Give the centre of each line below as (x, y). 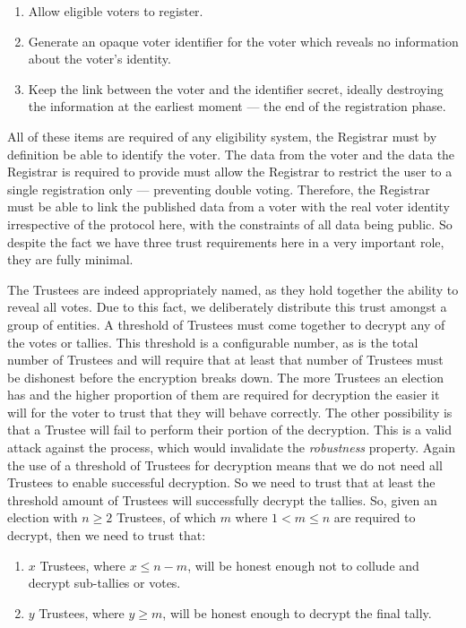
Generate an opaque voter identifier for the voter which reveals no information (243, 41)
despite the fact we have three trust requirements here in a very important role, (226, 241)
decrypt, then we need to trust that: (107, 535)
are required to (375, 517)
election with (43, 517)
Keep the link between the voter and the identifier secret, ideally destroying (236, 88)
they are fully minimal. (70, 259)
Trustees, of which (166, 517)
